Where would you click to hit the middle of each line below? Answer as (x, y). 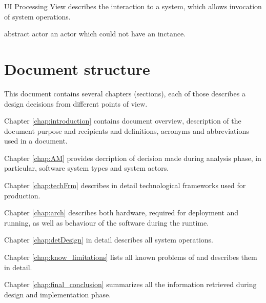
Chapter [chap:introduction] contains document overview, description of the (123, 121)
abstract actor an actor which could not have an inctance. (95, 34)
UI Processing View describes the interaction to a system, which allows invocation (133, 6)
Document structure (77, 68)
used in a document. (36, 141)
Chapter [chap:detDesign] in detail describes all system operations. (109, 240)
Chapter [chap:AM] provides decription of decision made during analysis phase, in (133, 158)
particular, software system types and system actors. (87, 168)
